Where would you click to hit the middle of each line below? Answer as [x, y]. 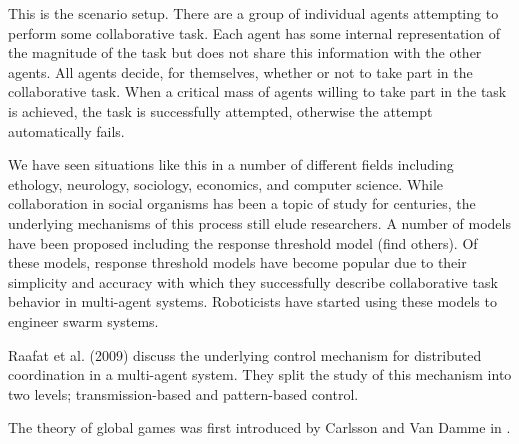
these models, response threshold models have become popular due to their [237, 262]
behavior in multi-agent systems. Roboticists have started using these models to [252, 301]
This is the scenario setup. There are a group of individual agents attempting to [253, 13]
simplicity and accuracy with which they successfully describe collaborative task [253, 281]
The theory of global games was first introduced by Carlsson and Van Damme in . [259, 427]
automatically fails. [66, 130]
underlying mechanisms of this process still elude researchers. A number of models [259, 222]
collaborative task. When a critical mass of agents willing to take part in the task [257, 91]
